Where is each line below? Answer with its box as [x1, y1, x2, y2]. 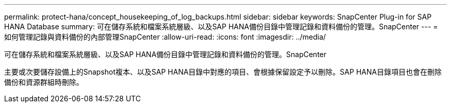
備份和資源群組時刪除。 [4, 78, 83, 86]
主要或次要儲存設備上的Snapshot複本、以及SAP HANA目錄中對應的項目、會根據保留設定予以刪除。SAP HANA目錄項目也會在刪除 [4, 67, 442, 76]
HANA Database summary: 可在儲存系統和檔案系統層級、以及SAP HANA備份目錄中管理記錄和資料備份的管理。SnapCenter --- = [4, 22, 438, 31]
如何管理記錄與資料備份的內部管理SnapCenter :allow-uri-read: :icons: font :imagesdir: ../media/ [4, 32, 326, 41]
